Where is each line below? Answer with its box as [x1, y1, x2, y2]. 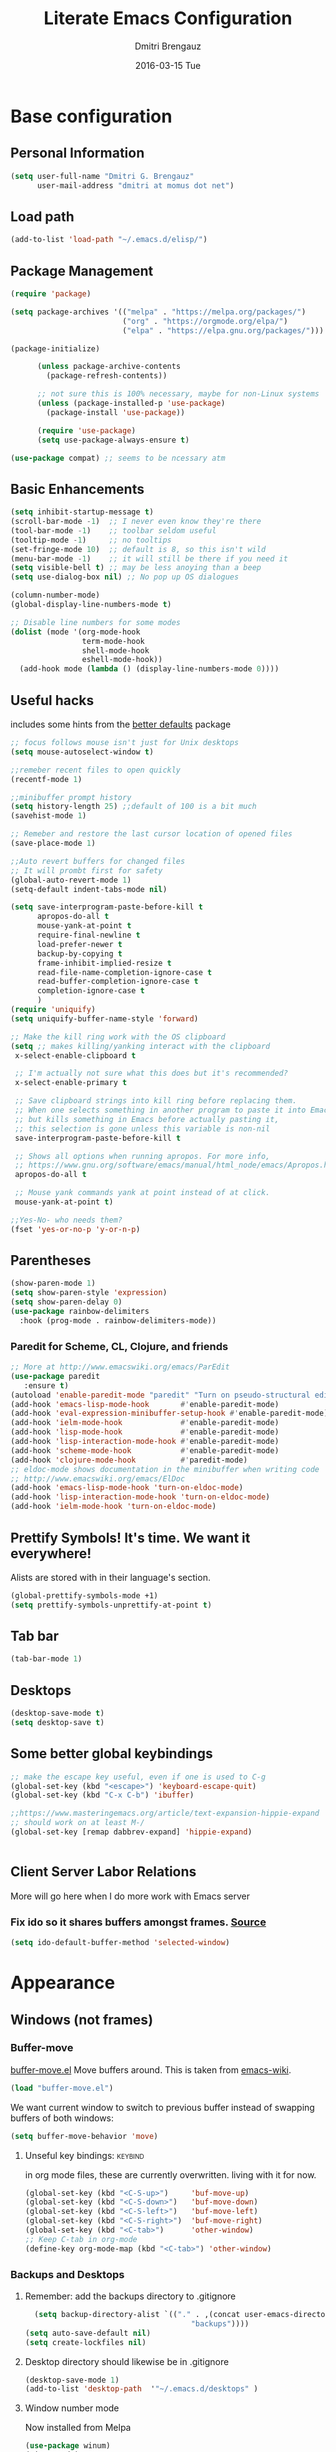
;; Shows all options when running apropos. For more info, [14, 1151, 271, 1161]
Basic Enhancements [10, 480, 145, 497]
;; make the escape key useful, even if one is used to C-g [10, 1772, 267, 1782]
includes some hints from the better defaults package [10, 718, 232, 730]
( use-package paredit [10, 1371, 101, 1381]
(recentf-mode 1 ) [10, 774, 83, 784]
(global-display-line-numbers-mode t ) [10, 600, 172, 610]
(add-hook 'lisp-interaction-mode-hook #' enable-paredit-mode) [10, 1437, 280, 1447]
